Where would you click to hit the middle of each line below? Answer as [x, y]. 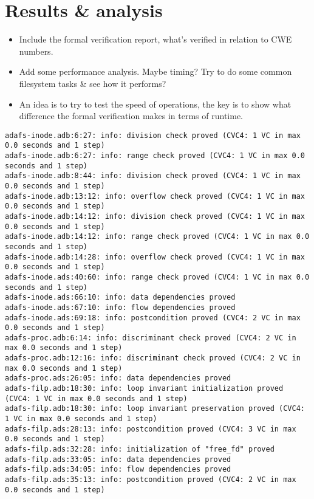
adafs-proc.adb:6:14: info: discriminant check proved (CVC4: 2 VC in [151, 338]
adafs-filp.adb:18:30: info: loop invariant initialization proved [144, 389]
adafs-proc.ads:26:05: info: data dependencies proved [118, 378]
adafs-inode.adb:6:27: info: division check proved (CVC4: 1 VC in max [153, 135]
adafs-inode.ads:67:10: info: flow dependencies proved [120, 307]
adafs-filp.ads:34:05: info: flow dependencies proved [118, 470]
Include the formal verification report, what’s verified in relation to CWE [155, 39]
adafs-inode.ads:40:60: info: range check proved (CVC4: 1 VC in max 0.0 [157, 277]
